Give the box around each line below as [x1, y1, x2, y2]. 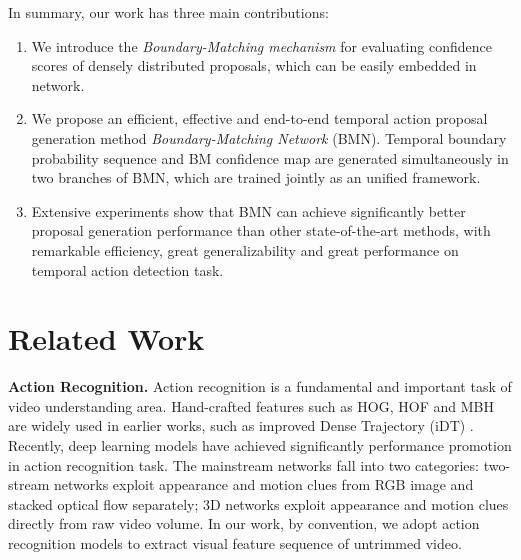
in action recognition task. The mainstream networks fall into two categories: [8, 454, 479, 475]
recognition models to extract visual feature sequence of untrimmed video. [8, 533, 462, 553]
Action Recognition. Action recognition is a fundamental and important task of [8, 376, 512, 397]
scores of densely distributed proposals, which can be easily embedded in [31, 55, 477, 76]
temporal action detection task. [31, 259, 224, 280]
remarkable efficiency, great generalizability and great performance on [31, 239, 459, 260]
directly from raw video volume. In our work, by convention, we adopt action [8, 513, 480, 534]
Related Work [8, 318, 205, 359]
